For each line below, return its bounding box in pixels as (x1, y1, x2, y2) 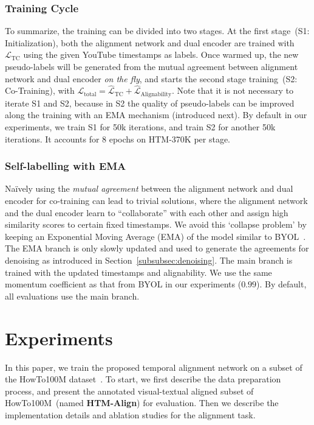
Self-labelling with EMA (5, 158, 126, 174)
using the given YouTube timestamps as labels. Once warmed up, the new (23, 48, 299, 61)
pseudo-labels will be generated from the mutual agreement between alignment (5, 60, 298, 72)
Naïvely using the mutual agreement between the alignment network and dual (5, 182, 293, 195)
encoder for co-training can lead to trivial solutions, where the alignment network (5, 194, 308, 207)
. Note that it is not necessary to (171, 84, 294, 97)
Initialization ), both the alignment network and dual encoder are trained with (5, 36, 295, 49)
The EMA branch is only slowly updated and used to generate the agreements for (5, 242, 309, 255)
